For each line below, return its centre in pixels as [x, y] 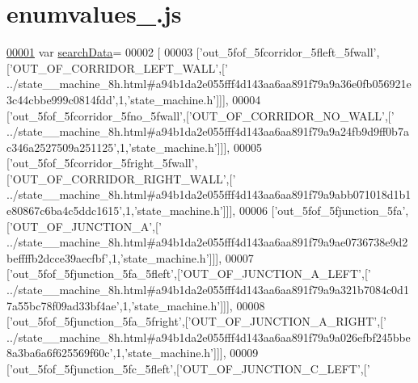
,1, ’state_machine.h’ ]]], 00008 [192, 305]
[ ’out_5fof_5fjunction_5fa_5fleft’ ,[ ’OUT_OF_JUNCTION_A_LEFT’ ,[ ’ [189, 274]
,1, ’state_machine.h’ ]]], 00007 [181, 257]
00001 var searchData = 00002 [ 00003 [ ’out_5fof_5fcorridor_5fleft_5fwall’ [192, 52]
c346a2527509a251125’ [62, 147]
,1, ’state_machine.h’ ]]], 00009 [186, 353]
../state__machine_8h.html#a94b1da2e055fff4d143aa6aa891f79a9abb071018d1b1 [209, 194]
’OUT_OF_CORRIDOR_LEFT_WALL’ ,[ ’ [118, 67]
